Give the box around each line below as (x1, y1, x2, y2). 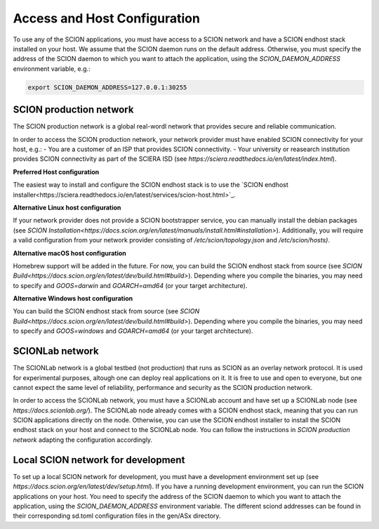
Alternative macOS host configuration (13, 249, 126, 257)
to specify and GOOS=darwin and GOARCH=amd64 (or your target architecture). (13, 281, 248, 289)
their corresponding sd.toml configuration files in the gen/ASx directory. (13, 511, 221, 520)
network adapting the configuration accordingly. (13, 436, 153, 444)
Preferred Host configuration (13, 167, 100, 176)
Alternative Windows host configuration (13, 294, 133, 303)
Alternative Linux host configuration (13, 203, 121, 211)
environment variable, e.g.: (13, 64, 91, 73)
